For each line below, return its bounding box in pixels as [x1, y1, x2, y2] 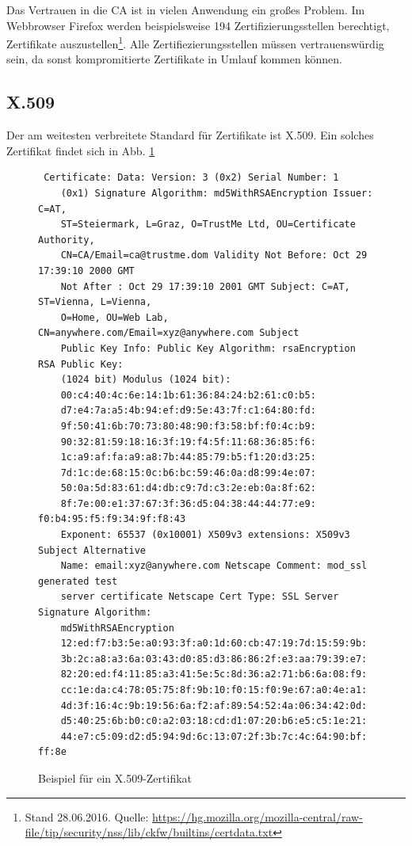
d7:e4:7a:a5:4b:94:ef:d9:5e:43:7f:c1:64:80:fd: [60, 405, 316, 417]
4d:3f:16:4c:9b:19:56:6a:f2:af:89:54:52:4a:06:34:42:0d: [60, 699, 368, 711]
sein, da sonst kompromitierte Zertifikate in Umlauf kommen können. [6, 51, 342, 67]
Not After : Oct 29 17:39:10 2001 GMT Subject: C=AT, [60, 280, 350, 292]
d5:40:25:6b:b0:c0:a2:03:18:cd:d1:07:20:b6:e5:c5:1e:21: [60, 715, 368, 727]
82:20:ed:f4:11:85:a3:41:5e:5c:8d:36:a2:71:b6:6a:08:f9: [60, 669, 368, 680]
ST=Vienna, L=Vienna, [38, 296, 152, 308]
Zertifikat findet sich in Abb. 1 [6, 142, 155, 158]
